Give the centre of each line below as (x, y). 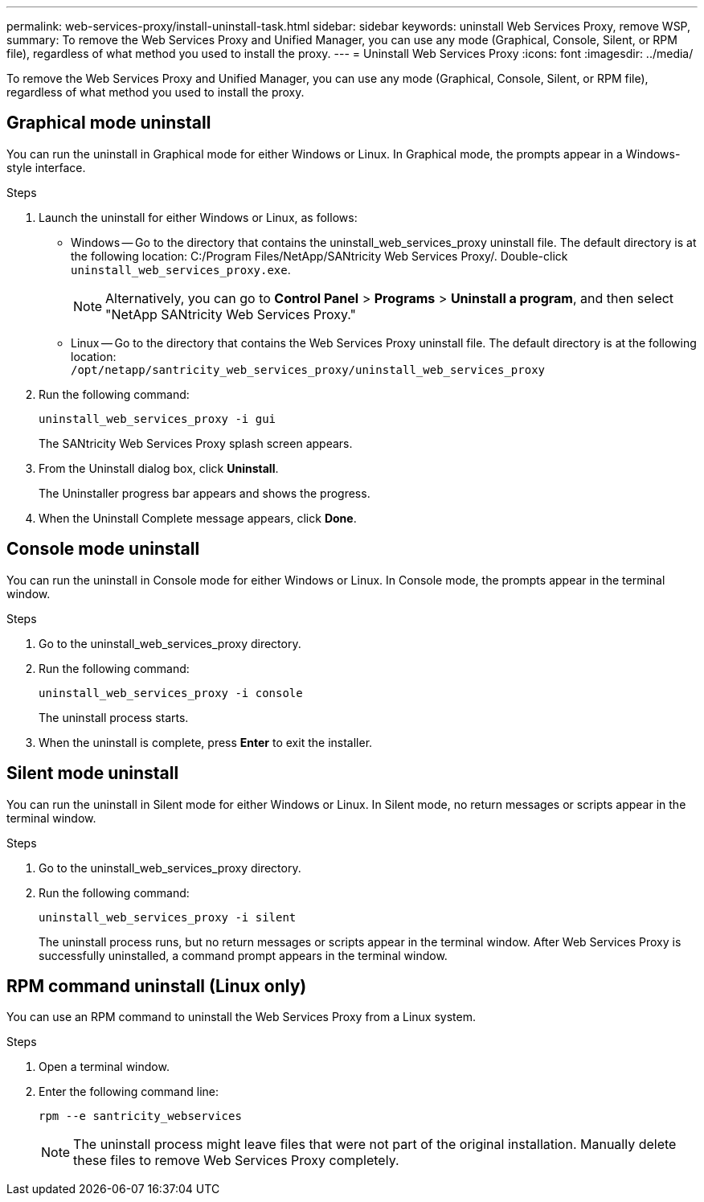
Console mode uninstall (103, 549)
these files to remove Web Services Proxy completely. (236, 1161)
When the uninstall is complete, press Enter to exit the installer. (206, 742)
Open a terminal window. (104, 1067)
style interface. (46, 167)
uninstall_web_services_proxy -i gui (158, 418)
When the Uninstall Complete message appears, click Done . (198, 518)
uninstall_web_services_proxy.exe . (181, 269)
